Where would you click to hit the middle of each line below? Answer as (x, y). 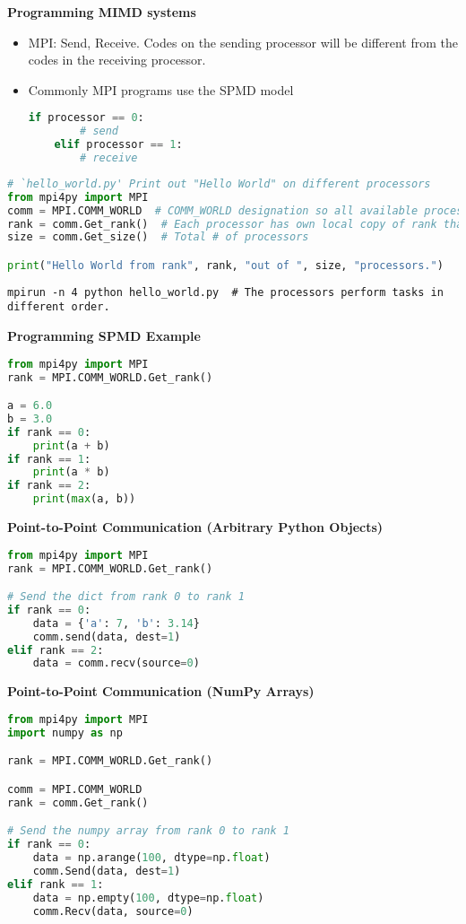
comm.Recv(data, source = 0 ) (113, 911)
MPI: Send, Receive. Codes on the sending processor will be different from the (243, 42)
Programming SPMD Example (104, 336)
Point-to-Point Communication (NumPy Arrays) (161, 691)
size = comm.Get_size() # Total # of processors (158, 237)
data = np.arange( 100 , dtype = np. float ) (151, 858)
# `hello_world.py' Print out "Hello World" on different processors (219, 183)
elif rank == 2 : (56, 650)
